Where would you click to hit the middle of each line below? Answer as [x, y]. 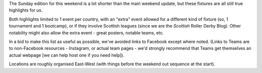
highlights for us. [26, 10]
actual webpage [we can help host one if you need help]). [67, 55]
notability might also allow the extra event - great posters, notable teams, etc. [86, 33]
